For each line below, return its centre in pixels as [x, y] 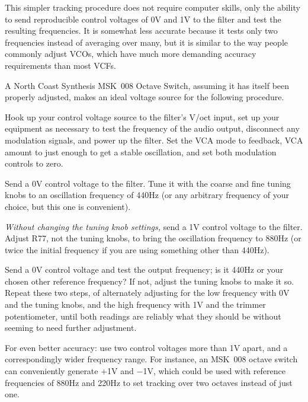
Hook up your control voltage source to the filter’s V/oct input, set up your [142, 117]
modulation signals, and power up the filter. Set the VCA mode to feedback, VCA [154, 140]
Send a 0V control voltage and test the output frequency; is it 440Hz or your [144, 269]
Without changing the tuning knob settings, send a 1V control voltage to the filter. [154, 226]
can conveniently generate [52, 371]
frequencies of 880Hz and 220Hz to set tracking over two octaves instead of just [149, 382]
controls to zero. [34, 163]
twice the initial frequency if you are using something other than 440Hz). [137, 249]
